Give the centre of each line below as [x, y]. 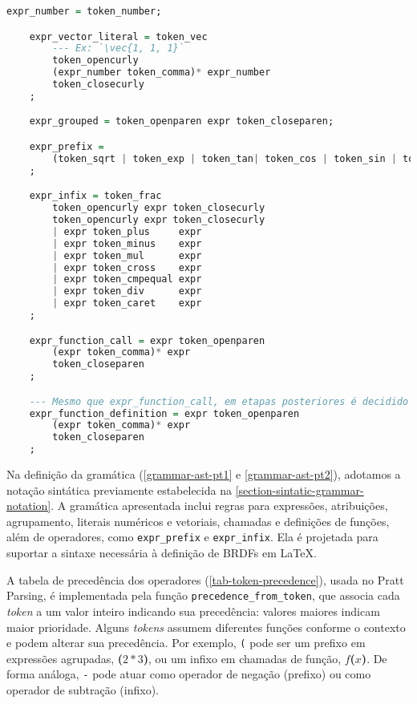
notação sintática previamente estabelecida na [119, 490]
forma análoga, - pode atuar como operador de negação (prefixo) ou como [189, 674]
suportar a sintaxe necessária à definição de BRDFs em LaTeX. [162, 553]
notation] [29, 506]
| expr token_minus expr [127, 243]
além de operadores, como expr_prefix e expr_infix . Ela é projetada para [192, 537]
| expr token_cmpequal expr [127, 279]
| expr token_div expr [127, 291]
